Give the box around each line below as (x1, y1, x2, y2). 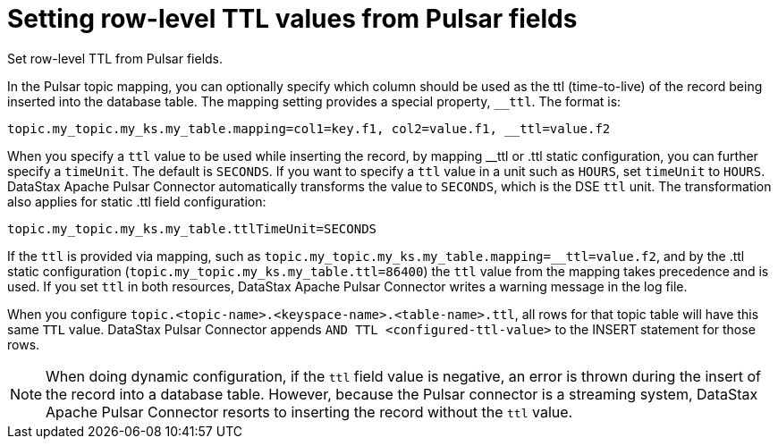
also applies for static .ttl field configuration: (7, 193, 266, 209)
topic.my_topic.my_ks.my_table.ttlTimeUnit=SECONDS (7, 221, 377, 236)
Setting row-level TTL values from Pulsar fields (7, 4, 578, 34)
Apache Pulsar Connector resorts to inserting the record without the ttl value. (46, 402, 573, 421)
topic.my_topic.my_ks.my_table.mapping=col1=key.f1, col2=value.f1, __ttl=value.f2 (7, 121, 611, 136)
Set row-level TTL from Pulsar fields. (7, 50, 224, 66)
